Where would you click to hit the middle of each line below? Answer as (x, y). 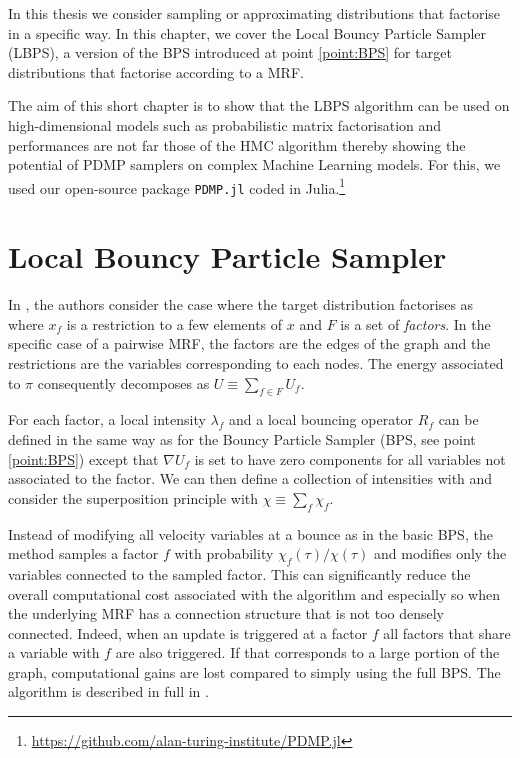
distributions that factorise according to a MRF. (156, 71)
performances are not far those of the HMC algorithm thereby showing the (237, 144)
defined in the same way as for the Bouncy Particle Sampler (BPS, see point (242, 438)
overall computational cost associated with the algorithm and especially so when (254, 593)
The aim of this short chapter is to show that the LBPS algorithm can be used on (259, 105)
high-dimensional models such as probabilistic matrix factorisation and (225, 124)
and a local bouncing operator (321, 419)
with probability (224, 553)
